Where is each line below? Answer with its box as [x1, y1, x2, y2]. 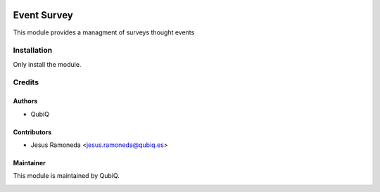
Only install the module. [13, 60, 82, 68]
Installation [13, 46, 53, 56]
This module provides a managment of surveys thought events [13, 28, 195, 37]
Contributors [13, 127, 52, 136]
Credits [13, 77, 39, 87]
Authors [13, 97, 38, 105]
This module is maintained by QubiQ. [13, 172, 120, 180]
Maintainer [13, 159, 46, 167]
